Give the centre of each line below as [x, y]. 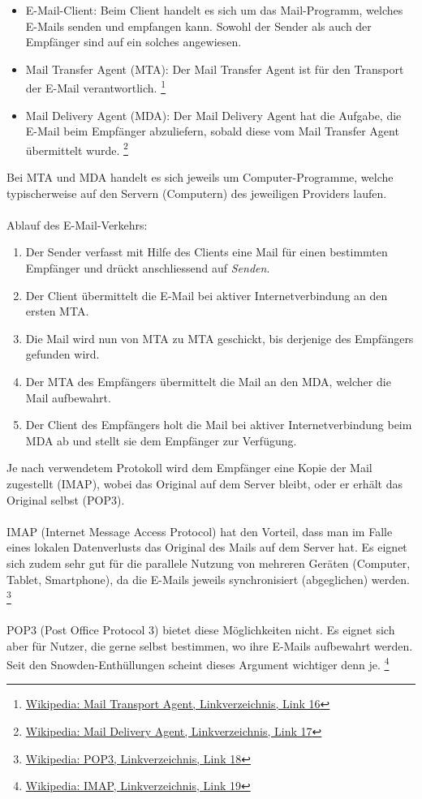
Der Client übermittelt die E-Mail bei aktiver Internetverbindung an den [207, 295]
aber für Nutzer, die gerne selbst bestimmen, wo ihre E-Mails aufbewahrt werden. [210, 645]
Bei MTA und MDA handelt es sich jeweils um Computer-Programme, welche [200, 177]
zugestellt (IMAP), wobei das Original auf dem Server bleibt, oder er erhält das [205, 483]
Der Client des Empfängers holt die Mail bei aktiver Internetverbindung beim [219, 425]
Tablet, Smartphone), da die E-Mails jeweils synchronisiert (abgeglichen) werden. [208, 579]
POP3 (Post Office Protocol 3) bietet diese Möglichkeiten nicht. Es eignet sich [201, 629]
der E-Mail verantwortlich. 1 [96, 87]
